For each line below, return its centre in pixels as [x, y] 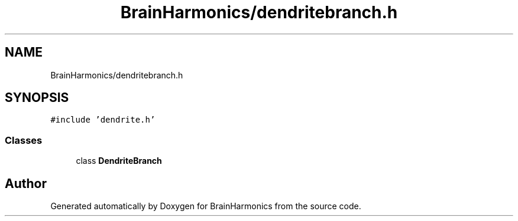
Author [26, 183]
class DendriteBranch [119, 161]
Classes [24, 140]
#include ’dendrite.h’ [103, 120]
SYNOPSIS [37, 98]
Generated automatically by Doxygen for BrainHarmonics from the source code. [206, 206]
